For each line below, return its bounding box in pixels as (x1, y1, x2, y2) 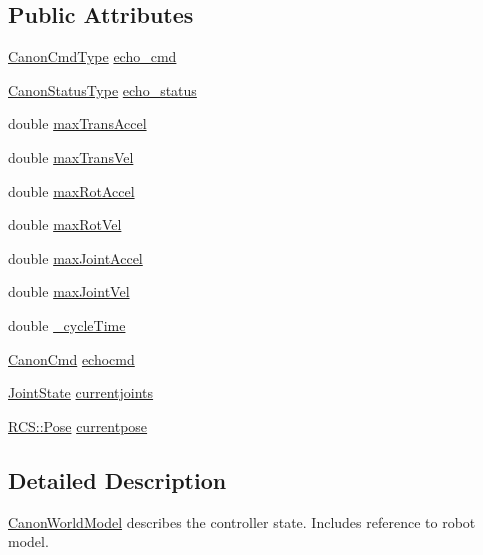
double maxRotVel (8, 214, 122, 235)
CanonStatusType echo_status (8, 79, 197, 100)
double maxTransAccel (8, 113, 147, 134)
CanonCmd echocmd (8, 348, 135, 369)
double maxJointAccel (8, 247, 143, 268)
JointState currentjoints (8, 382, 154, 403)
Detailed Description (8, 464, 227, 495)
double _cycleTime (8, 314, 126, 335)
